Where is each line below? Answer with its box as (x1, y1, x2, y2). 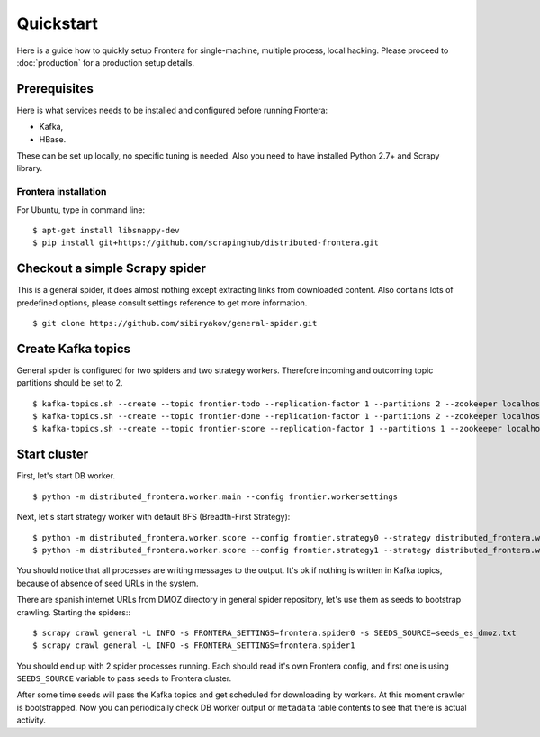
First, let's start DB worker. (16, 470, 116, 481)
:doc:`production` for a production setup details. (16, 57, 195, 68)
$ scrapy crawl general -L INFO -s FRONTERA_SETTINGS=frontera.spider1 (32, 641, 355, 651)
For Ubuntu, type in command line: (16, 204, 146, 215)
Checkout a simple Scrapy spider (16, 261, 207, 277)
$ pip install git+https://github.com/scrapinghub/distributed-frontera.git (32, 238, 380, 248)
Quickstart (16, 14, 99, 33)
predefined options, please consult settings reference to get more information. (16, 297, 308, 308)
